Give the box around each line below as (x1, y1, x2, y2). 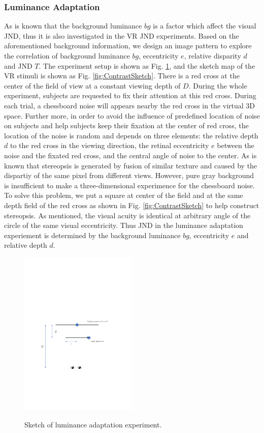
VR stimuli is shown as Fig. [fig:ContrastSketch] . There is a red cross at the (4, 70, 240, 81)
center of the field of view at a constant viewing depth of (4, 80, 181, 91)
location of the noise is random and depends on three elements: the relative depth (4, 130, 258, 140)
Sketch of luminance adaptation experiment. (24, 419, 162, 429)
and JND (4, 60, 32, 71)
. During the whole (188, 80, 247, 91)
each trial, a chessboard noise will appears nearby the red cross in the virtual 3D (4, 100, 255, 110)
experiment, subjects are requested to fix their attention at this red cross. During (4, 90, 256, 101)
